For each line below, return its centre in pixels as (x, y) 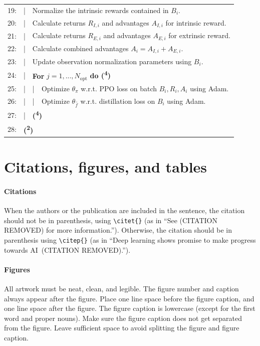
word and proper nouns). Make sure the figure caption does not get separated (123, 318)
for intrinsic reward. (196, 22)
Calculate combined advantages (80, 48)
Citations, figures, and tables (106, 167)
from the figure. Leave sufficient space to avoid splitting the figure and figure (122, 328)
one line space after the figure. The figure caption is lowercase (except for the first (130, 308)
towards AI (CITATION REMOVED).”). (67, 249)
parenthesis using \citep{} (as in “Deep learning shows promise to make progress (130, 240)
